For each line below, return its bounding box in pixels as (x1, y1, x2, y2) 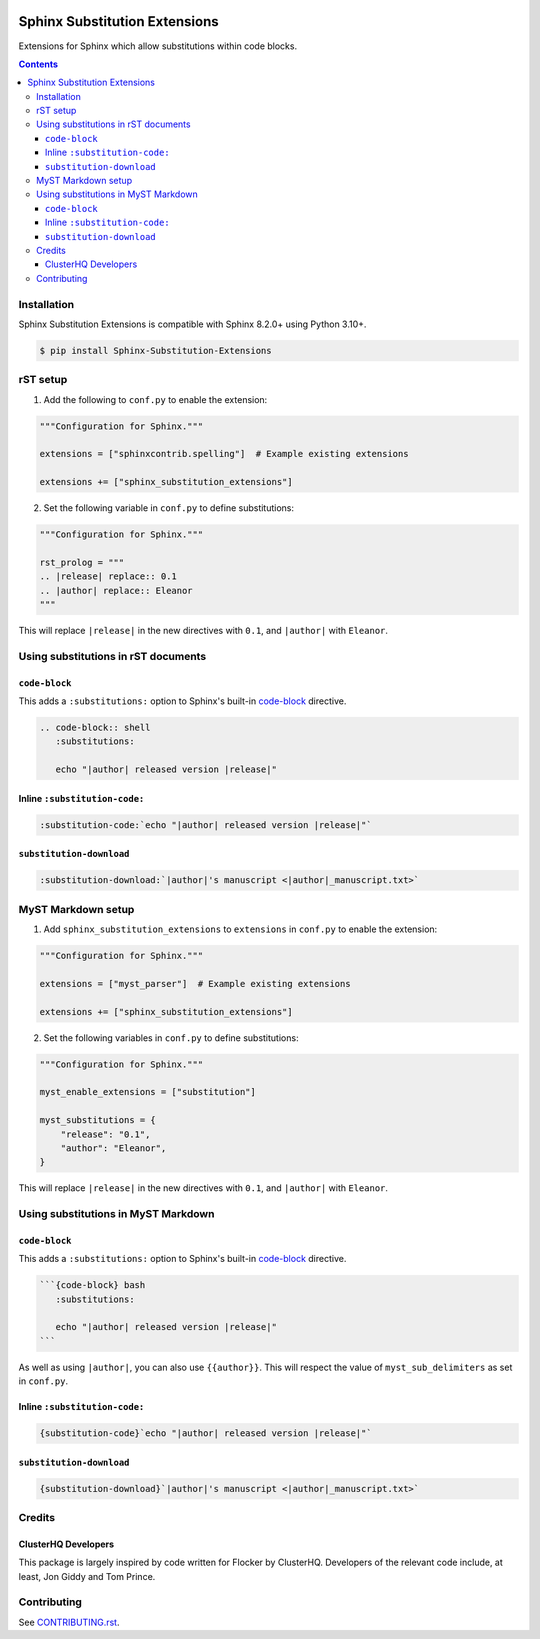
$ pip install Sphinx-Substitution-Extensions (39, 345, 272, 356)
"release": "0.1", (60, 1128, 151, 1140)
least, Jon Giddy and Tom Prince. (18, 1570, 156, 1582)
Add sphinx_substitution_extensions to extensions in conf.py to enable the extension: (43, 923, 438, 935)
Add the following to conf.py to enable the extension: (43, 393, 268, 405)
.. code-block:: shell (39, 722, 151, 734)
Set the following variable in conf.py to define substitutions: (43, 502, 295, 514)
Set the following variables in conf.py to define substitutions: (43, 1031, 299, 1044)
